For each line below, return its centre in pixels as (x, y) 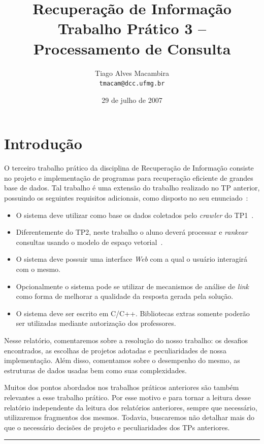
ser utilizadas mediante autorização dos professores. (96, 323)
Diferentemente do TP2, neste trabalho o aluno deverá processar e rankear (132, 232)
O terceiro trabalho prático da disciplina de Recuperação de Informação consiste (129, 168)
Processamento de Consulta (132, 48)
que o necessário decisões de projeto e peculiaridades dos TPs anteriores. (117, 427)
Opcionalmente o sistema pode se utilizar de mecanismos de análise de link (132, 286)
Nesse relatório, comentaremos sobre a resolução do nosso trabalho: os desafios (126, 340)
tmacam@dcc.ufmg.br (132, 84)
